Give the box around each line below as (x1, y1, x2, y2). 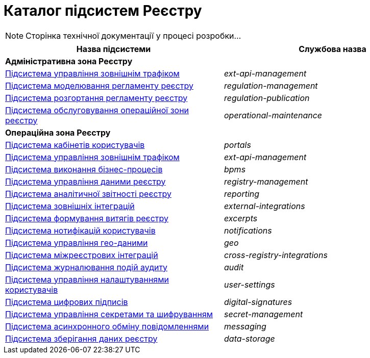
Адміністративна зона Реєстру (5, 56, 133, 66)
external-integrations (224, 200, 305, 211)
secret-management (224, 309, 303, 319)
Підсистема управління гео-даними (5, 237, 148, 248)
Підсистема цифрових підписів (5, 296, 128, 307)
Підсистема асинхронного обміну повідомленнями (5, 321, 209, 331)
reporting (224, 188, 260, 199)
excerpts (224, 213, 258, 223)
